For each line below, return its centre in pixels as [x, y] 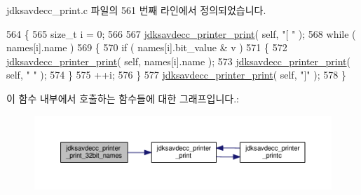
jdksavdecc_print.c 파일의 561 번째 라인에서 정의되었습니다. [136, 10]
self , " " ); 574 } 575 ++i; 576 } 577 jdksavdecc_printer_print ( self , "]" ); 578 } [176, 75]
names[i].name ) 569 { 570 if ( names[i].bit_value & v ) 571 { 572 [147, 47]
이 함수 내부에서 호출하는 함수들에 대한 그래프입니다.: [123, 98]
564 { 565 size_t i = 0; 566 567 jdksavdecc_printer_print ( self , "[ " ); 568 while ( [181, 33]
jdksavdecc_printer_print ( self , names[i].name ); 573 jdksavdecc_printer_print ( [179, 61]
